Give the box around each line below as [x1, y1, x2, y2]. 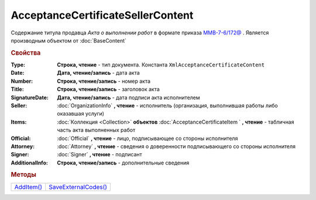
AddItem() [14, 183, 42, 191]
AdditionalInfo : [11, 159, 48, 166]
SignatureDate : [11, 94, 49, 101]
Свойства [11, 48, 41, 57]
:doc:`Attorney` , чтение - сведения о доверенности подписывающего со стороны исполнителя [57, 143, 296, 150]
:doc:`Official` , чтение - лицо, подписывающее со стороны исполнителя [57, 135, 238, 142]
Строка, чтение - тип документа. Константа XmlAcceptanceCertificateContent [57, 61, 265, 68]
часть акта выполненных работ [57, 127, 136, 134]
